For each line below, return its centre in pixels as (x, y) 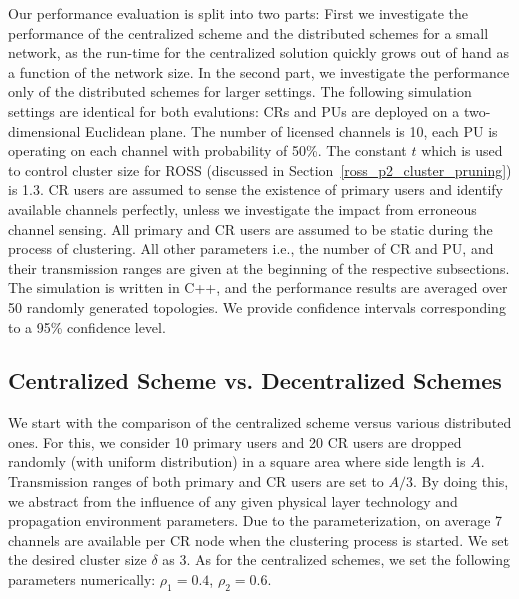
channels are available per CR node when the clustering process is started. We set (258, 539)
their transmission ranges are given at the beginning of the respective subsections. (259, 267)
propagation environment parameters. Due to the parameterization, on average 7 (255, 520)
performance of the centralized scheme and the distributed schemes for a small (248, 32)
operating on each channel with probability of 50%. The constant (207, 150)
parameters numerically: (82, 579)
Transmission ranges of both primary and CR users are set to (196, 481)
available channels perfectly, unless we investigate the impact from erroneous (242, 208)
